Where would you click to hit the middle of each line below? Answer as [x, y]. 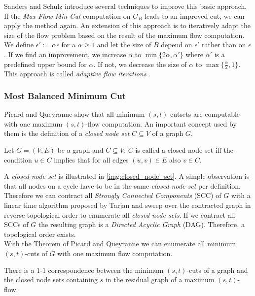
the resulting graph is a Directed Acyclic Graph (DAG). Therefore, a [141, 224]
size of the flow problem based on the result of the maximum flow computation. [124, 35]
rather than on [224, 45]
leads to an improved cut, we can [195, 16]
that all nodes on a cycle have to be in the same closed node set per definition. [122, 185]
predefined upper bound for [45, 64]
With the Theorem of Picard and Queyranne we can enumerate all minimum [120, 244]
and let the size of [124, 45]
